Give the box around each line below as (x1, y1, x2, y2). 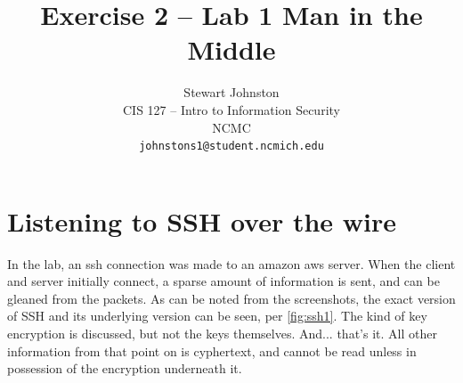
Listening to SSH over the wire (7, 202, 397, 239)
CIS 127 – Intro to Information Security (123, 100, 340, 118)
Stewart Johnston (183, 83, 280, 102)
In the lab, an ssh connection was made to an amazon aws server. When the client (7, 254, 456, 273)
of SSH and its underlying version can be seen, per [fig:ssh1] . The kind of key (7, 306, 427, 325)
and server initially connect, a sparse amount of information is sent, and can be (7, 272, 440, 290)
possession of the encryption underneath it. (7, 359, 242, 378)
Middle (187, 31, 276, 68)
